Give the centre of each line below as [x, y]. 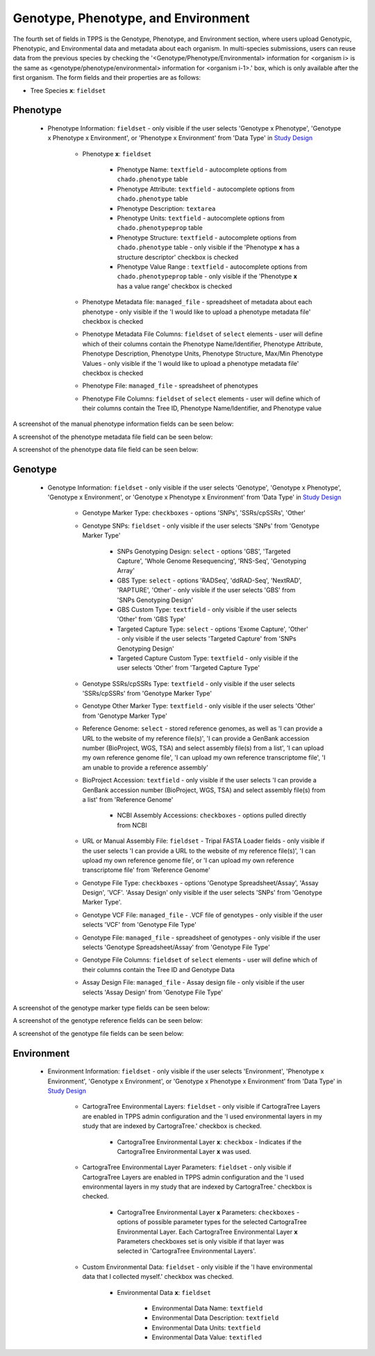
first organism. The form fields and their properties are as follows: [107, 78]
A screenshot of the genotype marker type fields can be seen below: [111, 1008]
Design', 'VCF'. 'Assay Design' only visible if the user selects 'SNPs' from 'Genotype [202, 893]
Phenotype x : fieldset [117, 153]
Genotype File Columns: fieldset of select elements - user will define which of [200, 960]
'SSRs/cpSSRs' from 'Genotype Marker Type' [147, 694]
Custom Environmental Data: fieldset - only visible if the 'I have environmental [197, 1266]
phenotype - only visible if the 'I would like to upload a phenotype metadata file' [197, 312]
